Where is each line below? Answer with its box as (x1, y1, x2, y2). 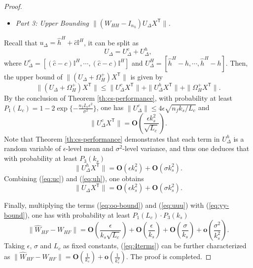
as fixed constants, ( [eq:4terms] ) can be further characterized (63, 240, 247, 251)
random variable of (4, 143, 61, 153)
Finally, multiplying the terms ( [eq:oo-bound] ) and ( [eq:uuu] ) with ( (4, 200, 209, 210)
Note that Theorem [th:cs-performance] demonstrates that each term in (4, 133, 220, 144)
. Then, (225, 57, 248, 68)
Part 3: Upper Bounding (15, 17, 89, 28)
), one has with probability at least (25, 209, 130, 220)
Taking (4, 240, 25, 251)
